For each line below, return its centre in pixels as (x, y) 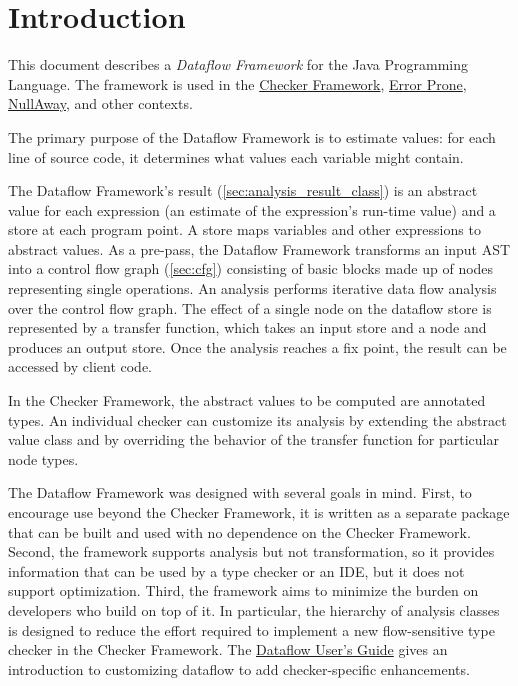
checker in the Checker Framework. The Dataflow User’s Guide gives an (228, 649)
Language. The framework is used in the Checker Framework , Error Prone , (237, 83)
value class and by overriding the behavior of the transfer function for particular (253, 439)
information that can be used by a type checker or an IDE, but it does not (236, 570)
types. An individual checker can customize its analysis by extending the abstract (257, 419)
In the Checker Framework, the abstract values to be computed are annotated (247, 400)
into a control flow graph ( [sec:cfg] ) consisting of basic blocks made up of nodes (251, 268)
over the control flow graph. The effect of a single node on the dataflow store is (250, 307)
